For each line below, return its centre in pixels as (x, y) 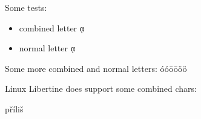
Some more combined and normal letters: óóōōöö (96, 68)
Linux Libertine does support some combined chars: (101, 88)
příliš (14, 108)
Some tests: (26, 7)
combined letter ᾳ (52, 27)
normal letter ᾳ (47, 48)
